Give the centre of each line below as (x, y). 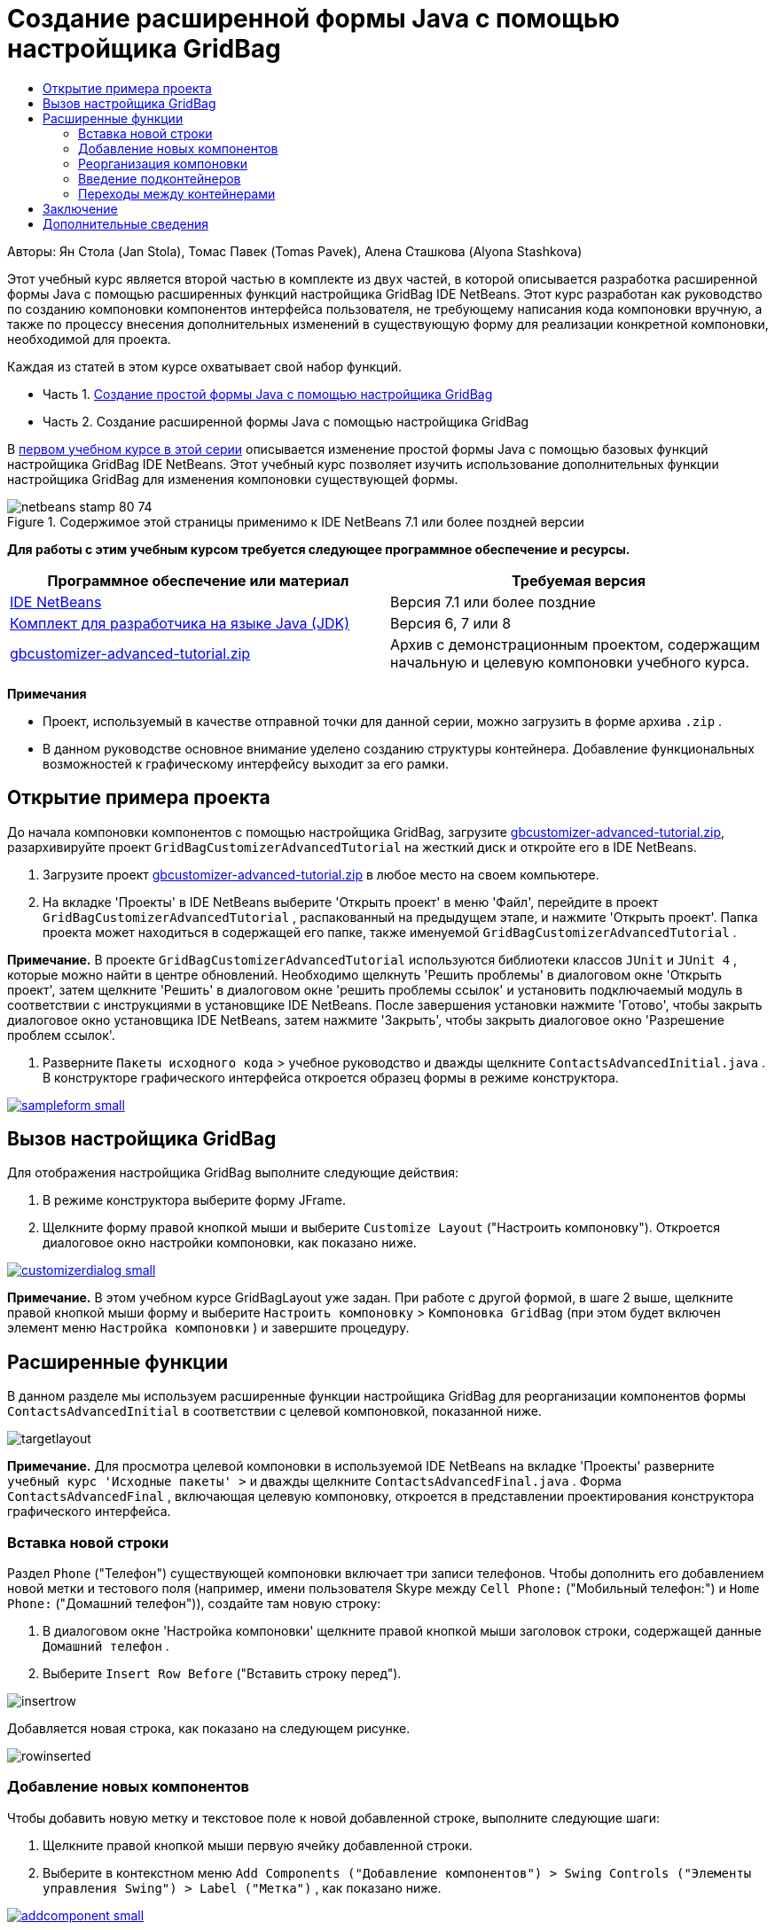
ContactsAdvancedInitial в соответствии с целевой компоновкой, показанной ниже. (274, 1411)
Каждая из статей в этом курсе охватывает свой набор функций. (204, 366)
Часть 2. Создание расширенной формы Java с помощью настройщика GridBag (286, 421)
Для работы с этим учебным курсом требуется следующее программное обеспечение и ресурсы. (319, 549)
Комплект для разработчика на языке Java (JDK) (180, 623)
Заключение (80, 208)
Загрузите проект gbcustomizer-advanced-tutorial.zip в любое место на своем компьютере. (321, 874)
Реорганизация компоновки (163, 163)
